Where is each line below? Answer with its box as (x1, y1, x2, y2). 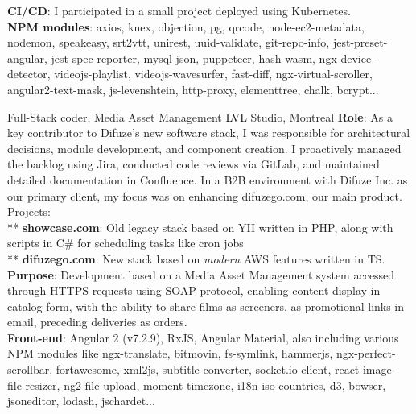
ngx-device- (319, 49, 375, 66)
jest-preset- (332, 34, 388, 51)
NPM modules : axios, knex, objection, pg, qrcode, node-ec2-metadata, (7, 18, 365, 35)
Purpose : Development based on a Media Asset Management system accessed (7, 266, 395, 283)
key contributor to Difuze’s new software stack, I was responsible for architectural (7, 124, 410, 141)
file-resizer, (7, 376, 60, 393)
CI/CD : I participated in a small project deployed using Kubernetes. (7, 2, 351, 19)
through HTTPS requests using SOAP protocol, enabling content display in (7, 282, 381, 299)
